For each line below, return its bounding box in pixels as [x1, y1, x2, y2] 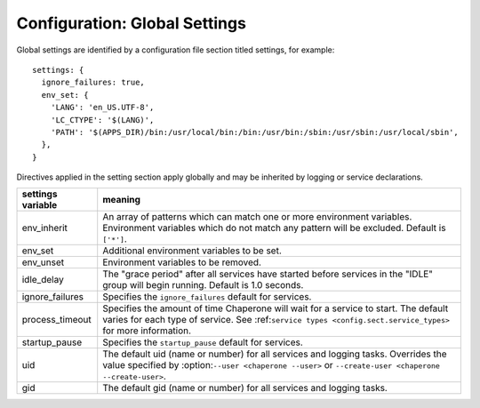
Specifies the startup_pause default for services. [102, 336, 304, 348]
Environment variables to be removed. [102, 256, 262, 268]
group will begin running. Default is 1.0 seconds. [102, 279, 304, 292]
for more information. [102, 324, 191, 337]
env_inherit [21, 222, 68, 235]
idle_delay [21, 274, 64, 286]
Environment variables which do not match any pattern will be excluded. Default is [102, 222, 446, 235]
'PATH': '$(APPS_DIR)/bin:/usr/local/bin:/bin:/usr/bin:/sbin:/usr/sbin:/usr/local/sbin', [50, 127, 460, 137]
